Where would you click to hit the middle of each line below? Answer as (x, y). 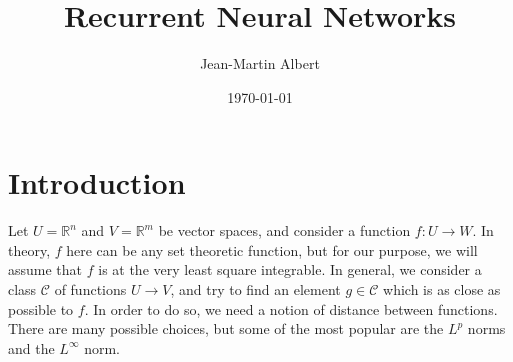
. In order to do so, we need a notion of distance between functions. (291, 308)
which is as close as (442, 289)
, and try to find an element (255, 289)
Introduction (97, 182)
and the (31, 347)
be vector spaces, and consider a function (284, 230)
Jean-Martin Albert (260, 63)
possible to (41, 308)
